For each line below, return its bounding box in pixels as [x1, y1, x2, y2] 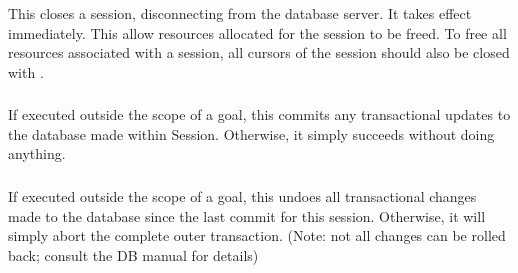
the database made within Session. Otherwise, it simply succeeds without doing [8, 123, 495, 144]
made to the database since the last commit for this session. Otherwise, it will [8, 205, 486, 226]
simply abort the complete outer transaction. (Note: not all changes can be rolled [8, 225, 506, 246]
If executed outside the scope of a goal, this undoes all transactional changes [8, 185, 477, 206]
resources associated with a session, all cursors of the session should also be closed [8, 42, 510, 63]
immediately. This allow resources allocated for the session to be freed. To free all [8, 22, 507, 43]
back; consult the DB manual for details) [8, 244, 259, 265]
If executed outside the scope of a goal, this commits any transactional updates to [8, 104, 511, 125]
